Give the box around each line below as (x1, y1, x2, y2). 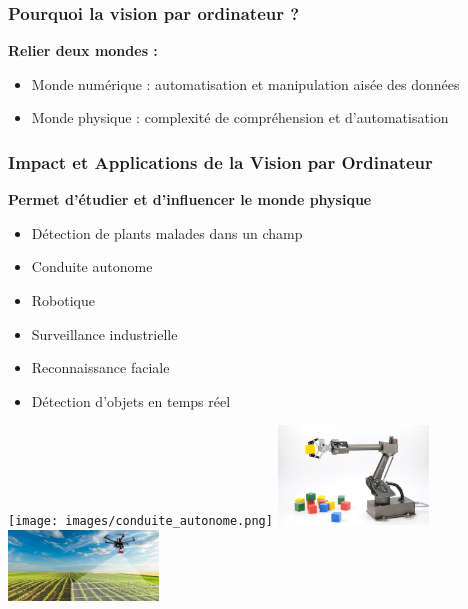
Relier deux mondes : (8, 40, 158, 61)
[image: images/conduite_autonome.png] (8, 514, 273, 529)
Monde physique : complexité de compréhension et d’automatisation (31, 107, 449, 128)
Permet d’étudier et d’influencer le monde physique (8, 189, 372, 210)
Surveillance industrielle (31, 323, 178, 344)
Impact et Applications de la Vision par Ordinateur (8, 149, 433, 174)
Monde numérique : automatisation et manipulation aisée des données (31, 73, 460, 94)
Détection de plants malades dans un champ (31, 222, 303, 243)
